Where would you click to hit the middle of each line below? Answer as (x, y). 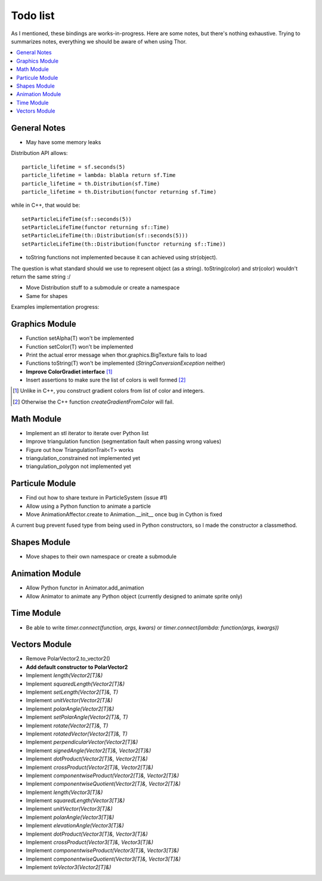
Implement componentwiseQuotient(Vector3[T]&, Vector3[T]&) (103, 859)
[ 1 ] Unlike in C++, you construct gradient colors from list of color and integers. (109, 391)
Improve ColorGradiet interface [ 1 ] (69, 371)
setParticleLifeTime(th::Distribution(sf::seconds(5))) (105, 236)
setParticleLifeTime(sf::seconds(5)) (77, 219)
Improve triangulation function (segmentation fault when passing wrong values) (124, 442)
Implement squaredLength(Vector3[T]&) (75, 801)
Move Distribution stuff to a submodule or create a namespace (103, 288)
